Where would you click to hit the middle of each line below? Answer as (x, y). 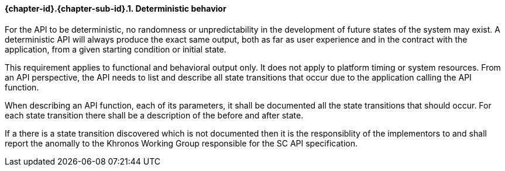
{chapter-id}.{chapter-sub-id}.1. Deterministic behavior (116, 8)
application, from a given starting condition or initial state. (116, 49)
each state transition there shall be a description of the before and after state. (154, 115)
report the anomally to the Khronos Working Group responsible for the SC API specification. (181, 143)
